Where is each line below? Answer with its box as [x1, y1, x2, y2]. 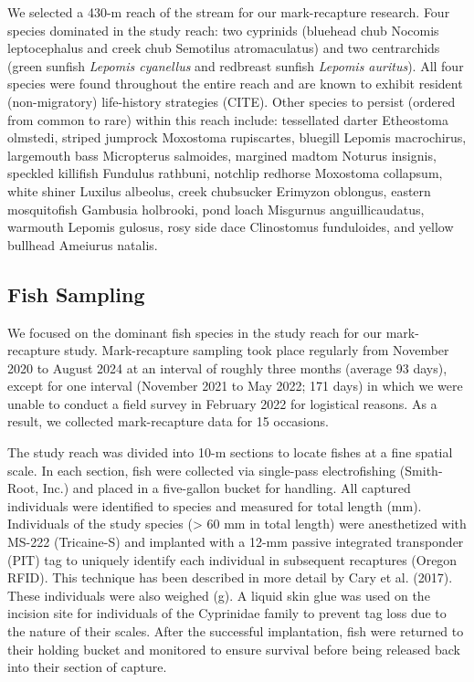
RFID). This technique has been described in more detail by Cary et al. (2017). [7, 568, 453, 587]
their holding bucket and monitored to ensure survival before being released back [7, 639, 460, 658]
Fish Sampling [7, 279, 145, 308]
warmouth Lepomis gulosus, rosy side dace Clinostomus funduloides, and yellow [7, 217, 454, 236]
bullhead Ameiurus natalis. [7, 235, 158, 254]
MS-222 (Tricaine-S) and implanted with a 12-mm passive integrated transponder [7, 532, 464, 551]
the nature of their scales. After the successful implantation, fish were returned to [7, 622, 464, 641]
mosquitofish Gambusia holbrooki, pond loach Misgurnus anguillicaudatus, [7, 199, 425, 218]
